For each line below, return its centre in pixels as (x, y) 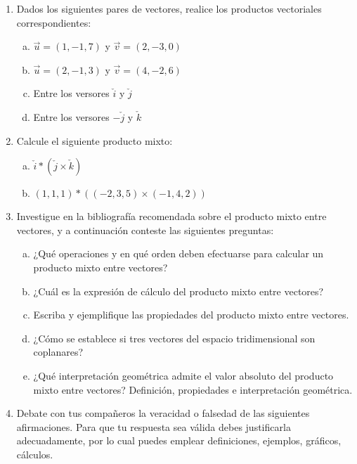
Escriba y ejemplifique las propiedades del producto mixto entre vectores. (191, 315)
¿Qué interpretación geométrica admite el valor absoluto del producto (183, 375)
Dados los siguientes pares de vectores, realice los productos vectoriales (169, 8)
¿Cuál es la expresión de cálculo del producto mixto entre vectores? (178, 291)
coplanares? (58, 352)
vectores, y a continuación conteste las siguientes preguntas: (145, 230)
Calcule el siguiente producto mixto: (95, 140)
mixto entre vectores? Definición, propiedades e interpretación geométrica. (193, 389)
